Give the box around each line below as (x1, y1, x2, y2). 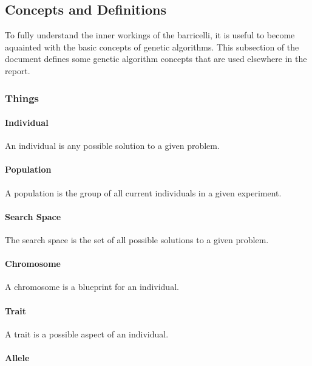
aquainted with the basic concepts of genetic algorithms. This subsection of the (5, 40, 299, 53)
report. (5, 64, 30, 77)
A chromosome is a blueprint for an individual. (5, 280, 179, 293)
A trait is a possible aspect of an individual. (5, 327, 169, 340)
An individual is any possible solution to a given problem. (5, 139, 220, 152)
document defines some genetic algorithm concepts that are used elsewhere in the (5, 52, 307, 65)
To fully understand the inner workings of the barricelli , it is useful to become (5, 29, 295, 41)
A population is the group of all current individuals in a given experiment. (5, 186, 282, 199)
